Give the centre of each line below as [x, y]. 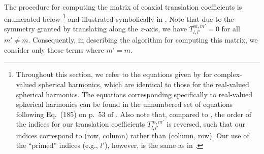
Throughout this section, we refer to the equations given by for [114, 74]
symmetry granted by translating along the [71, 28]
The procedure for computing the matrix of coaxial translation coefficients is [123, 7]
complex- [228, 74]
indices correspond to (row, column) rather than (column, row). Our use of [133, 135]
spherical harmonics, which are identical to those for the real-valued [144, 84]
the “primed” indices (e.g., [57, 145]
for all [231, 28]
